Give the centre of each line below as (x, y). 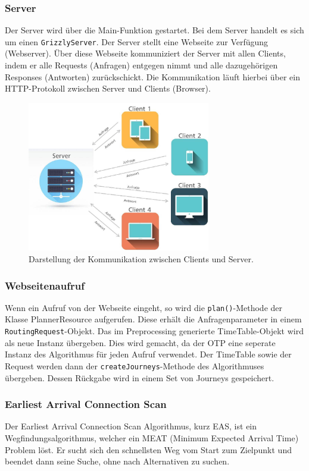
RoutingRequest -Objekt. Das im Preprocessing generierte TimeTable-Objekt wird (154, 331)
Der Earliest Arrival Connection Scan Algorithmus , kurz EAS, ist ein (131, 426)
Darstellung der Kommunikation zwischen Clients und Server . (141, 259)
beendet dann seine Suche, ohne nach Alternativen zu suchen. (117, 461)
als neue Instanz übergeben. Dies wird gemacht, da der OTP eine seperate (140, 342)
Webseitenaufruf (45, 285)
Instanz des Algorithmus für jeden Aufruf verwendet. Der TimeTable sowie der (148, 354)
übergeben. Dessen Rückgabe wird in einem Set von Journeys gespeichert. (140, 377)
